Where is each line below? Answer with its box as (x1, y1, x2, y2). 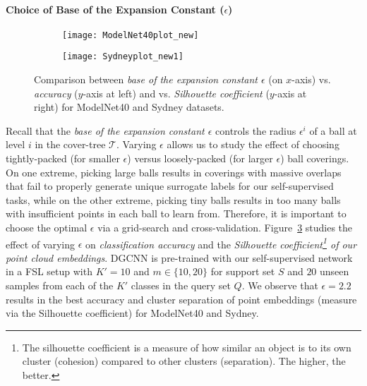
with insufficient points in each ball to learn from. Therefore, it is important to (6, 206, 347, 221)
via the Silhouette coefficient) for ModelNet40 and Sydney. (6, 306, 259, 320)
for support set (210, 264, 275, 279)
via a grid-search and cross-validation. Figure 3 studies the (97, 220, 353, 235)
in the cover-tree (35, 137, 106, 152)
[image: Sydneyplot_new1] (62, 52, 183, 62)
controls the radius (215, 123, 296, 138)
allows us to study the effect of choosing (167, 137, 339, 152)
